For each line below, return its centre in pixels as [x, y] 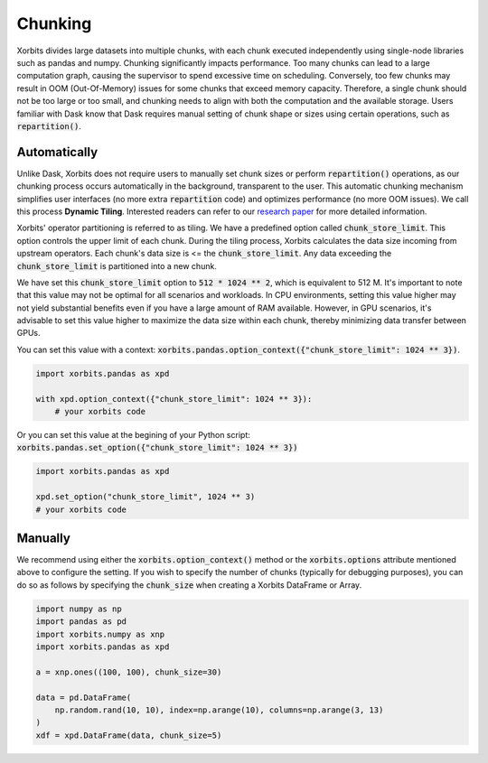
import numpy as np [79, 609]
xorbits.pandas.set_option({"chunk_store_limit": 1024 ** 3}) [157, 448]
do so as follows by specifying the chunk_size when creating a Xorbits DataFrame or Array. [189, 585]
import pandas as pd [81, 622]
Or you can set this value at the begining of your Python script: [133, 435]
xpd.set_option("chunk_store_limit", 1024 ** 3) [145, 497]
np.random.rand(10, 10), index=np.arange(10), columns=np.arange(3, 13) [219, 710]
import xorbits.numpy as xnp [100, 634]
